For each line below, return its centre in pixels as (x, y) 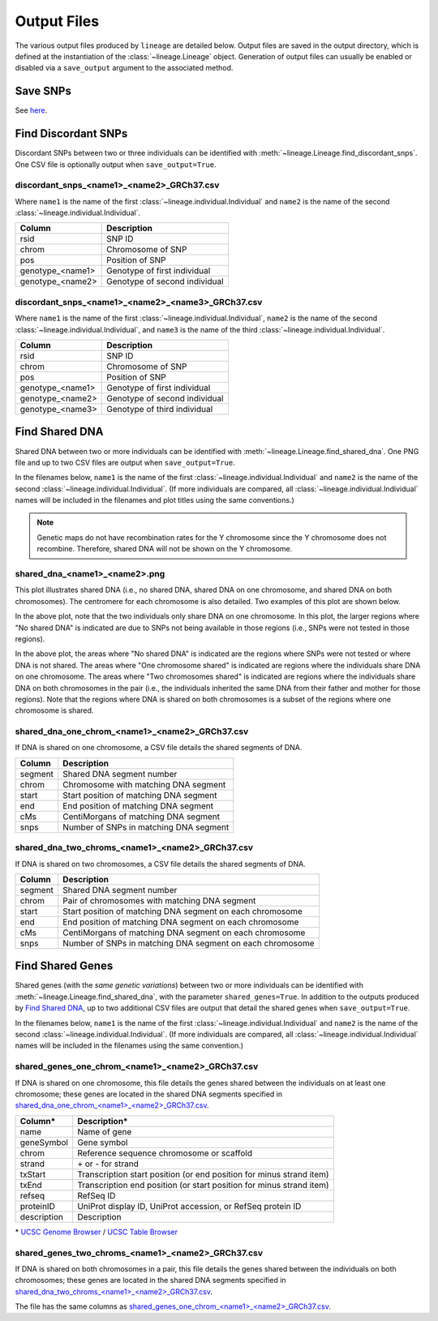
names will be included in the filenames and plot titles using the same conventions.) (155, 500)
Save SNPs (43, 91)
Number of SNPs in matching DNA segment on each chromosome (188, 943)
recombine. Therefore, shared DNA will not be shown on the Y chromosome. (165, 549)
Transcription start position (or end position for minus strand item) (203, 1174)
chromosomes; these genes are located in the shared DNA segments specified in (151, 1280)
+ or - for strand (108, 1164)
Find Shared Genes (64, 966)
